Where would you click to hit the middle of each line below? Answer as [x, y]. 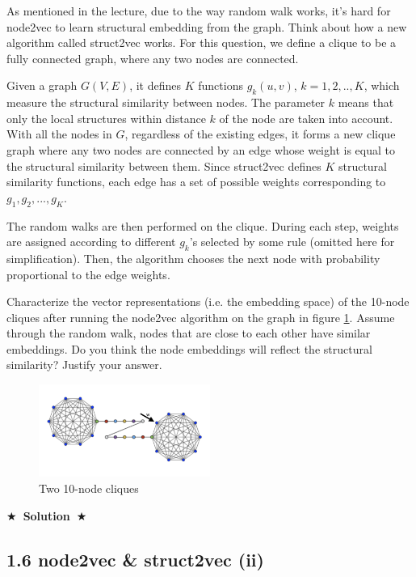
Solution [46, 515]
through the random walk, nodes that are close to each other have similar [189, 333]
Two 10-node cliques [89, 488]
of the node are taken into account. [306, 118]
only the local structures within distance [106, 118]
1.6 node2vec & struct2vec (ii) [135, 559]
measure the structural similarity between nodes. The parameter [166, 102]
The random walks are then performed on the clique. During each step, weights [203, 225]
